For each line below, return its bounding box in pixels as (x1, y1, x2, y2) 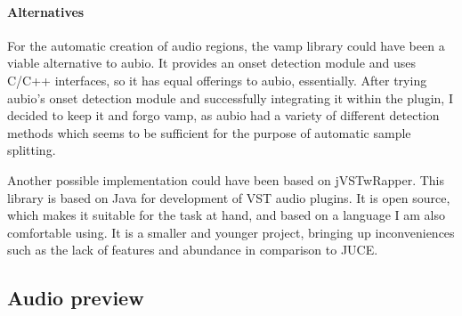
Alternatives (7, 2, 85, 20)
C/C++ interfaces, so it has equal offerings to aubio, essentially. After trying (7, 70, 427, 89)
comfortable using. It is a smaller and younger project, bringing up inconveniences (7, 223, 455, 241)
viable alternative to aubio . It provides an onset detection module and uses (7, 53, 416, 72)
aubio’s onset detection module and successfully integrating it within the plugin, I (7, 88, 453, 107)
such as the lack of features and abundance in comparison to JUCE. (7, 240, 378, 259)
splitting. (7, 141, 56, 159)
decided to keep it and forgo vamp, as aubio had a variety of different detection (7, 106, 440, 125)
